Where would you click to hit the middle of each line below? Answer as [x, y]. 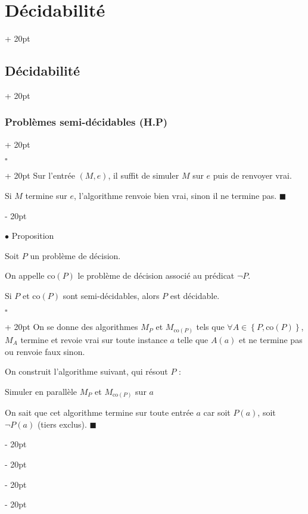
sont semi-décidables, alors [111, 295]
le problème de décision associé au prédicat [156, 275]
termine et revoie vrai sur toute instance [94, 339]
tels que [210, 327]
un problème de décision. [75, 255]
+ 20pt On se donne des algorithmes [71, 327]
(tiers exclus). [62, 424]
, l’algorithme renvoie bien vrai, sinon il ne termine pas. [175, 195]
